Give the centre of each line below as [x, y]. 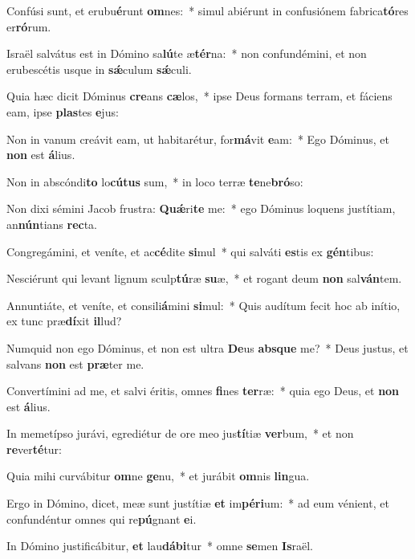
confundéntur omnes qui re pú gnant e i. [102, 518]
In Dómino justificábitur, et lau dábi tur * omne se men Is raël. [160, 546]
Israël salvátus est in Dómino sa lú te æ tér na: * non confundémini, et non [187, 53]
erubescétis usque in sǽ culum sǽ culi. [99, 69]
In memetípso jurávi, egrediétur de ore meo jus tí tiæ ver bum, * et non [180, 433]
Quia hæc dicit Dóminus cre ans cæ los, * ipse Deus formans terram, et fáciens [199, 96]
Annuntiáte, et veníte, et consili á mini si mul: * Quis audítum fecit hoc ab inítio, [203, 305]
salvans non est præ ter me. [75, 363]
